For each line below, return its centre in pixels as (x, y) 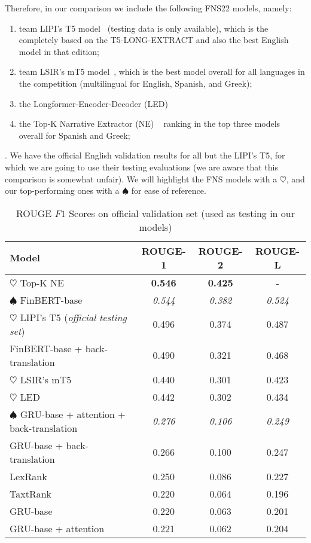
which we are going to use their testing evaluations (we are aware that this (141, 167)
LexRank (28, 476)
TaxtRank (31, 493)
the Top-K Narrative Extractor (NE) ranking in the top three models (150, 123)
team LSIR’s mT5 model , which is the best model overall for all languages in (162, 71)
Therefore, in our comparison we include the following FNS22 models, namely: (148, 8)
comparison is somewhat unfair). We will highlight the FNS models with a (141, 179)
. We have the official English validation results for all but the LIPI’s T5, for (145, 155)
